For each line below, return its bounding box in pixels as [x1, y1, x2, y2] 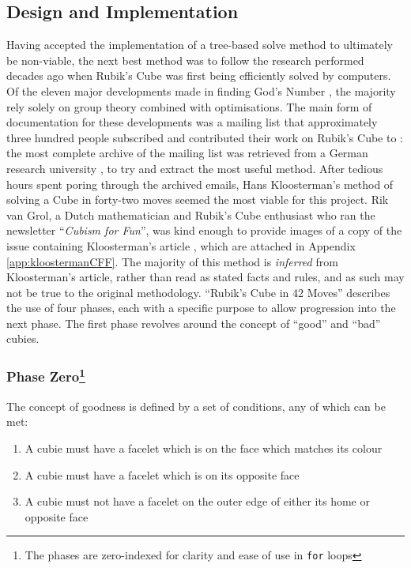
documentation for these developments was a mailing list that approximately [6, 114, 378, 130]
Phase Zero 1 [6, 365, 85, 386]
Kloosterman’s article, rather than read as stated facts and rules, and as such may [6, 269, 405, 285]
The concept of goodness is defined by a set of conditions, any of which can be [6, 397, 386, 414]
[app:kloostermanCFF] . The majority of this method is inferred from [6, 253, 338, 269]
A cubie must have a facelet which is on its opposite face [25, 466, 300, 483]
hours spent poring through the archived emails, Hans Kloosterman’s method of [6, 175, 394, 192]
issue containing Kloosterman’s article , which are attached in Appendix [6, 237, 356, 254]
